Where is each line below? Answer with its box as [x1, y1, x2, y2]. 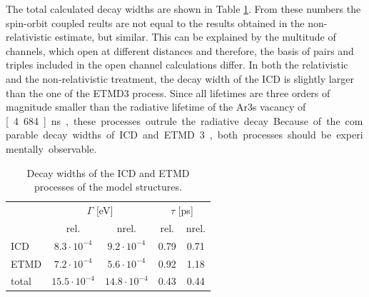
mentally [6, 141, 44, 156]
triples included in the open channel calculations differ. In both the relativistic [6, 57, 348, 72]
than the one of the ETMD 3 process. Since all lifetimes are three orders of [6, 85, 330, 100]
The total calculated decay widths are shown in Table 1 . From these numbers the [6, 1, 361, 16]
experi [336, 127, 363, 142]
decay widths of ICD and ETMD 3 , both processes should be [43, 127, 332, 142]
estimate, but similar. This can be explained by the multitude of [54, 29, 336, 44]
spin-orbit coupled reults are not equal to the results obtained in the [6, 15, 305, 30]
